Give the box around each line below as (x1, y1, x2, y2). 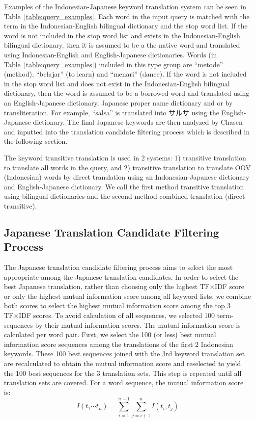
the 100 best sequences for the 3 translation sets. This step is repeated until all (4, 368, 242, 378)
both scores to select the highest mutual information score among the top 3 (4, 300, 231, 311)
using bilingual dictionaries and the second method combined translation (4, 191, 223, 201)
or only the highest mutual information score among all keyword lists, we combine (4, 290, 251, 301)
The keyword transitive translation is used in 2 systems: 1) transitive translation (4, 152, 246, 162)
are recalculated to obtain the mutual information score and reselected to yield (4, 358, 241, 368)
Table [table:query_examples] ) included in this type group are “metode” (4, 59, 223, 69)
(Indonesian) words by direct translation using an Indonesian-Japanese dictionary (4, 172, 250, 182)
